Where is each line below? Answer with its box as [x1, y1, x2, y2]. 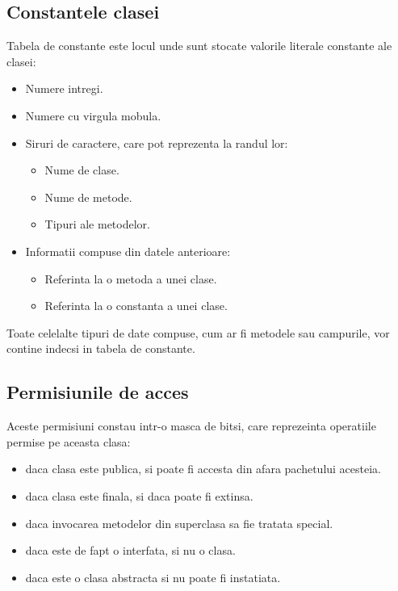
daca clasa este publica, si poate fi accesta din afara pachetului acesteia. [25, 460, 382, 477]
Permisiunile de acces [6, 379, 189, 404]
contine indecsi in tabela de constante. [6, 340, 195, 357]
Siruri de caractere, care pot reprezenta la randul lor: [25, 134, 288, 151]
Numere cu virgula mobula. [25, 107, 161, 124]
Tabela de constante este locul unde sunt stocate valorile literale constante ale [6, 37, 392, 54]
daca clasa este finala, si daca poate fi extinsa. [25, 487, 253, 504]
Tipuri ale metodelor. [44, 216, 150, 233]
